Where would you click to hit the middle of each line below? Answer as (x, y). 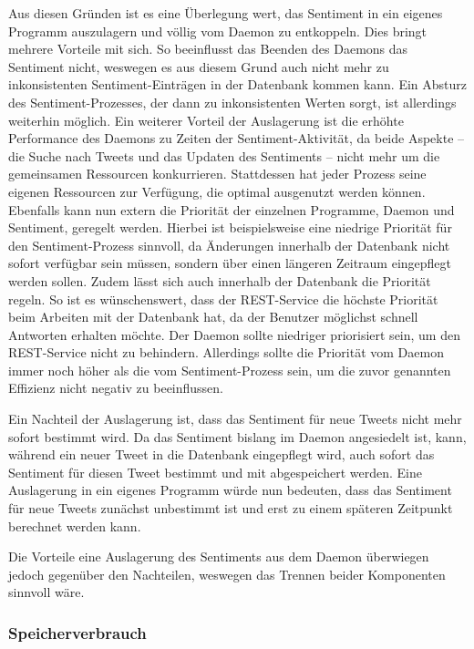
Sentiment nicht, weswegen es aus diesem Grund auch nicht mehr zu (199, 66)
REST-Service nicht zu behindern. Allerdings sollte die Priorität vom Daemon (226, 352)
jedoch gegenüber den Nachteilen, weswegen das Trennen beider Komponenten (227, 574)
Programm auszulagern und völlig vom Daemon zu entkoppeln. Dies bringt (218, 31)
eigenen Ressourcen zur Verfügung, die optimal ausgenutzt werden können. (217, 191)
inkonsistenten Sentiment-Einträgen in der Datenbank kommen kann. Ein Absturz (238, 84)
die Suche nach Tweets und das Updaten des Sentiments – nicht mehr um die (224, 155)
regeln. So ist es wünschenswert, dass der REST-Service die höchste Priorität (223, 299)
